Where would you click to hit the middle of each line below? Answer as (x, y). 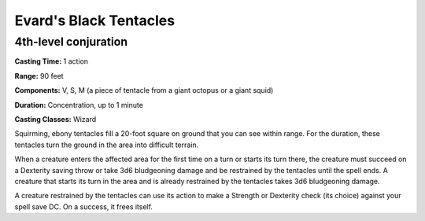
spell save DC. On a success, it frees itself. (84, 206)
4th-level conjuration (71, 42)
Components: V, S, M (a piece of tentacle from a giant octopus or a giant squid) (144, 90)
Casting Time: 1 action (52, 61)
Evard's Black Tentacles (95, 20)
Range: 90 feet (39, 76)
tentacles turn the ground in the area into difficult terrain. (107, 145)
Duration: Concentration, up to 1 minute (79, 105)
